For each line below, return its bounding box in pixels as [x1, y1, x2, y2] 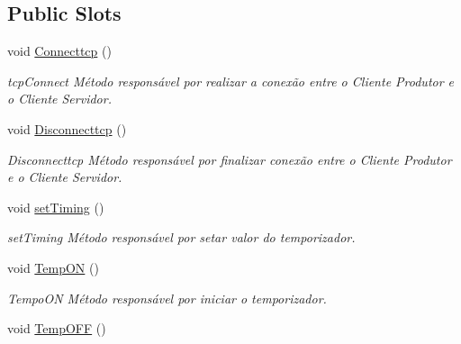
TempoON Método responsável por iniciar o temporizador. [7, 288, 327, 307]
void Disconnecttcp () [7, 119, 127, 138]
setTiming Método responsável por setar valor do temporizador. [7, 228, 356, 247]
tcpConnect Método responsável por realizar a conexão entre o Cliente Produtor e [7, 71, 455, 90]
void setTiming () [7, 197, 104, 216]
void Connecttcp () [7, 41, 112, 60]
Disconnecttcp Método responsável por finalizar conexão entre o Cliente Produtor [7, 149, 452, 168]
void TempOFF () [7, 319, 106, 338]
